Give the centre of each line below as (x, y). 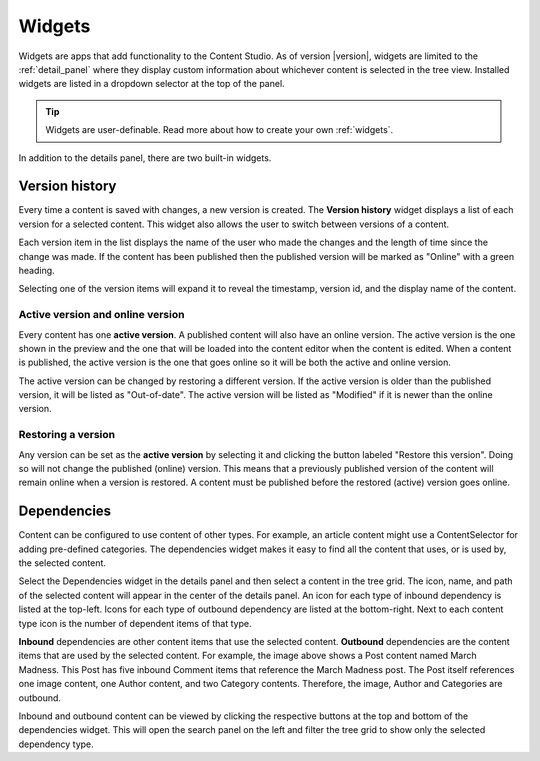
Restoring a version (66, 435)
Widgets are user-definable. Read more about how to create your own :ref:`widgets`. (219, 130)
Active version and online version (101, 315)
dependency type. (56, 744)
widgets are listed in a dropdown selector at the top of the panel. (151, 84)
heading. (36, 270)
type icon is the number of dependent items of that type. (135, 623)
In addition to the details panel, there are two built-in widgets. (145, 157)
